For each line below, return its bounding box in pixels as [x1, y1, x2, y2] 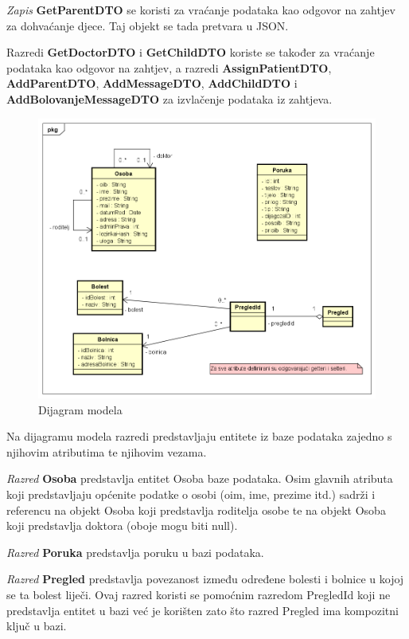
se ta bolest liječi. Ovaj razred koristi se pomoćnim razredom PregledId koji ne [6, 586, 391, 602]
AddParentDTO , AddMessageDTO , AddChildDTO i [6, 75, 298, 92]
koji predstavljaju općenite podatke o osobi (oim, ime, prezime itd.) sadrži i [6, 486, 376, 503]
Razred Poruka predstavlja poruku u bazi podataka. [6, 543, 264, 560]
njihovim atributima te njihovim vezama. [6, 443, 207, 460]
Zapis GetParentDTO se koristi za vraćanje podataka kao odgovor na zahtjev [6, 2, 395, 18]
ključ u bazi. [6, 617, 67, 634]
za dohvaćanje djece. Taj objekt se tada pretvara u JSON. [6, 17, 289, 33]
